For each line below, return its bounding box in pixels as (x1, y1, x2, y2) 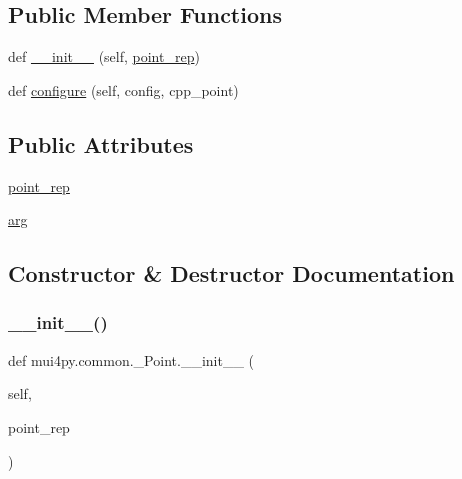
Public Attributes (8, 128, 194, 159)
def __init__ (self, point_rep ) (8, 46, 200, 67)
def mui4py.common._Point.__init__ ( (8, 349, 255, 370)
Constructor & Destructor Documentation (8, 258, 455, 289)
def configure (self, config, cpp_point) (8, 79, 239, 100)
